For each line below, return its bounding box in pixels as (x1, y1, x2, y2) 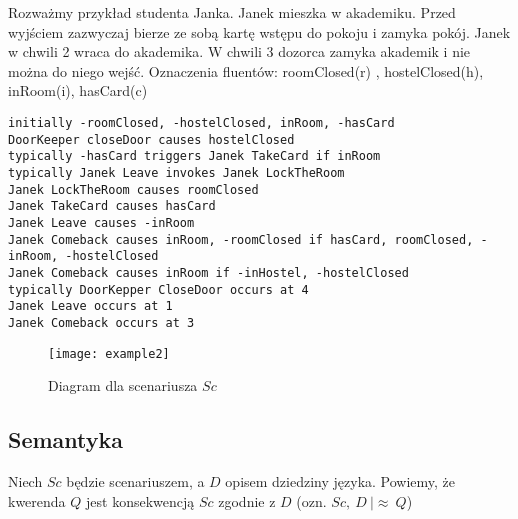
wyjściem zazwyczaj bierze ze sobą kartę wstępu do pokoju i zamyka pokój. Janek (8, 21, 511, 42)
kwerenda (8, 490, 66, 511)
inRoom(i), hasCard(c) (8, 80, 148, 101)
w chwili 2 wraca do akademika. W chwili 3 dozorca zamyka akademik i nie (8, 41, 471, 62)
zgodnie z (218, 490, 276, 511)
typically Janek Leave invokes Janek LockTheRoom (8, 165, 345, 180)
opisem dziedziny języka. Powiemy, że (225, 470, 456, 491)
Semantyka (8, 424, 124, 455)
